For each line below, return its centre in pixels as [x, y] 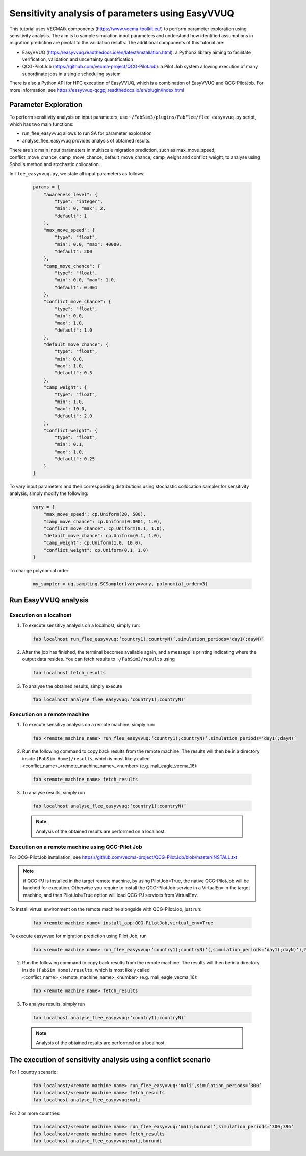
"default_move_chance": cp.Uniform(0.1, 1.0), [103, 536]
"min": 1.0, [69, 402]
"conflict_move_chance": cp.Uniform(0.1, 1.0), [104, 528]
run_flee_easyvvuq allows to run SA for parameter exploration [87, 133]
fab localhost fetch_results [69, 673]
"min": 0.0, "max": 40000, [88, 244]
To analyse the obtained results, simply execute [72, 686]
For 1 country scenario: [34, 1072]
